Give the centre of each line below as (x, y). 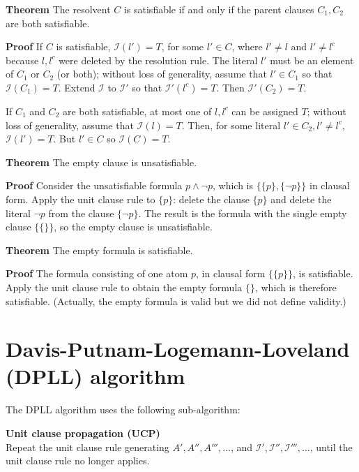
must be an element (312, 60)
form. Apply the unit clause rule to (81, 199)
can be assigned (265, 111)
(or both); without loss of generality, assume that (162, 74)
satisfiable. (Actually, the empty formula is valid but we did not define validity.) (176, 301)
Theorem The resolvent (58, 9)
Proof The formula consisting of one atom (97, 273)
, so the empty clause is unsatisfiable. (133, 227)
